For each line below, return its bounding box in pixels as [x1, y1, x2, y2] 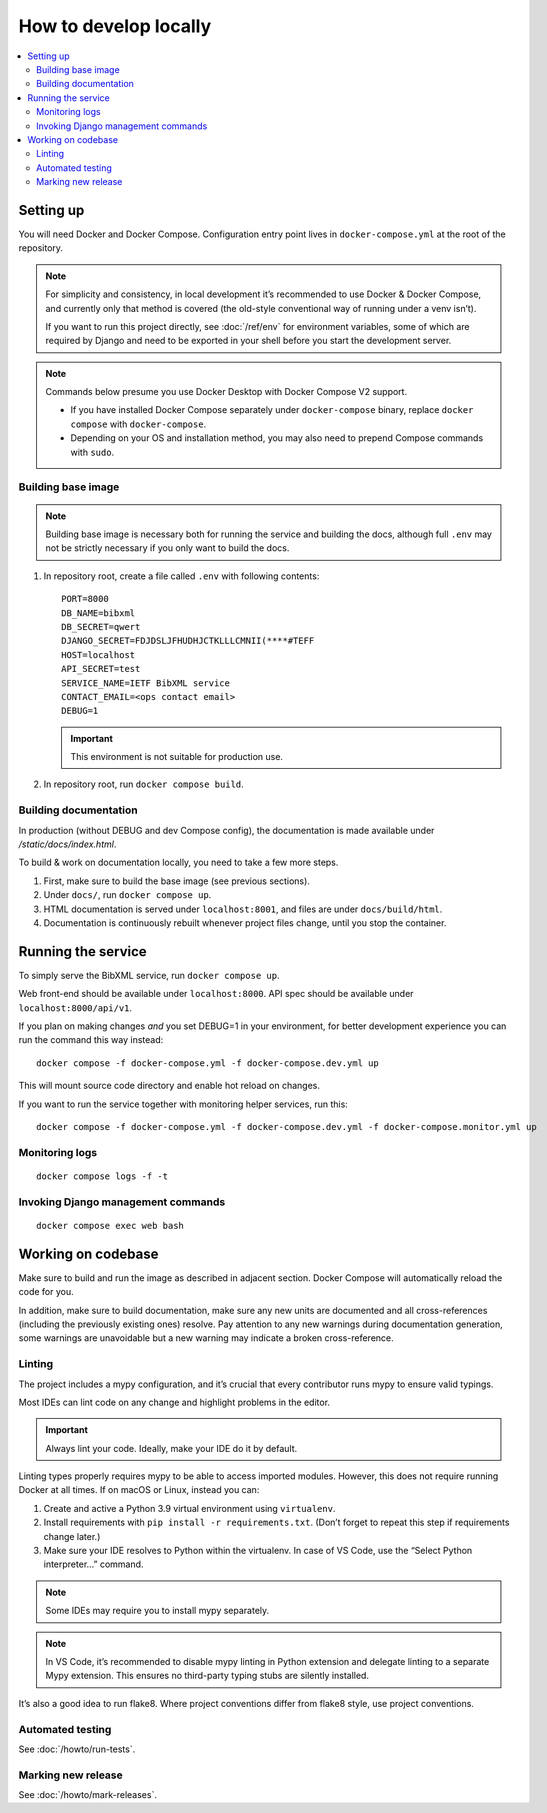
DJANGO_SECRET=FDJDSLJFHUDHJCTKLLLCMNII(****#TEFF [61, 635, 315, 647]
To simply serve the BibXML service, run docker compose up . [18, 969, 280, 981]
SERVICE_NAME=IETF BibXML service [61, 677, 230, 689]
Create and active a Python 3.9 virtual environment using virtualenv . [43, 1502, 336, 1514]
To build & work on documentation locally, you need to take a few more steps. [18, 856, 339, 869]
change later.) [43, 1530, 101, 1542]
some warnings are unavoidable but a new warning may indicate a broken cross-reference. [18, 1332, 394, 1344]
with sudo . [70, 446, 115, 458]
